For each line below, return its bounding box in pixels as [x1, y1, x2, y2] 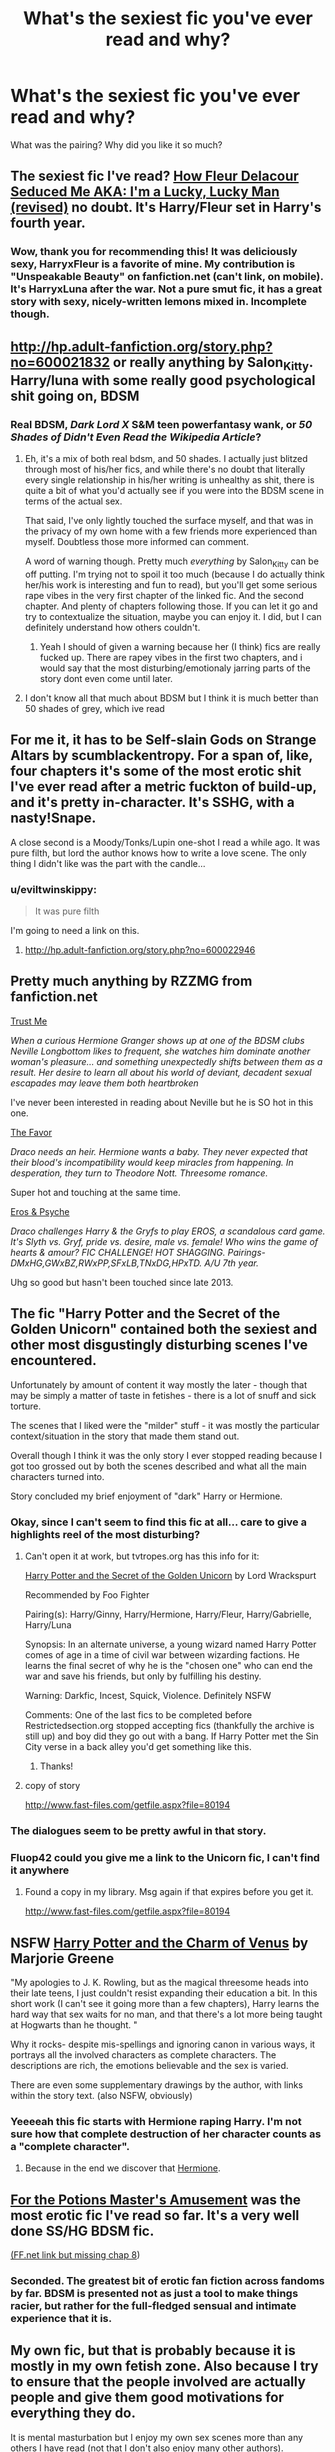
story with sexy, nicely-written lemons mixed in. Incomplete [10, 295, 307, 309]
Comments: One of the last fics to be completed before [24, 1708, 253, 1721]
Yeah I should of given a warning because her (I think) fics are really [39, 640, 321, 652]
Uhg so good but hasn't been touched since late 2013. [10, 1276, 234, 1288]
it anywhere [10, 1863, 70, 1877]
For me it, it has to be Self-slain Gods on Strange [10, 732, 317, 749]
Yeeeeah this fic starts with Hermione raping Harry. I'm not [10, 2114, 302, 2128]
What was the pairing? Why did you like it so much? [10, 138, 223, 151]
